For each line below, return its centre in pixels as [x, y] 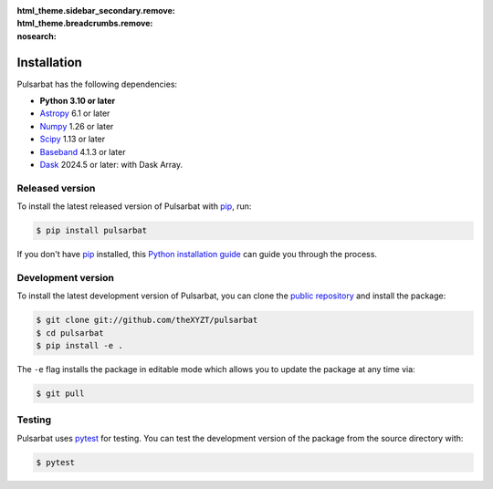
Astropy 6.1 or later [75, 113]
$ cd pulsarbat [70, 333]
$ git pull [60, 394]
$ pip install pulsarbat [92, 231]
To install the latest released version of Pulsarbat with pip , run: [134, 206]
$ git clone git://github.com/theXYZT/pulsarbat [147, 320]
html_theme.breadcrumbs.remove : [85, 24]
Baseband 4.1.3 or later [83, 151]
